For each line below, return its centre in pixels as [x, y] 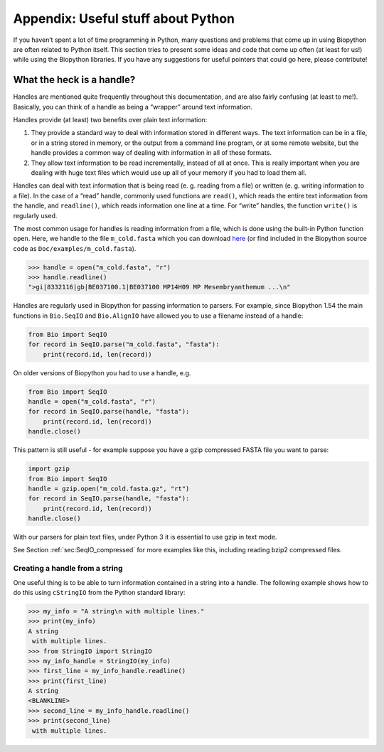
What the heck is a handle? [74, 80]
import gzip [49, 469]
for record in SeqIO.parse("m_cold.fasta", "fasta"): [124, 344]
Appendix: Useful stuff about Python [124, 18]
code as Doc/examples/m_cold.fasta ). [75, 248]
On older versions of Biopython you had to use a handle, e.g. [102, 372]
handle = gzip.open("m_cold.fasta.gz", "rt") [109, 488]
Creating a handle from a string [68, 569]
